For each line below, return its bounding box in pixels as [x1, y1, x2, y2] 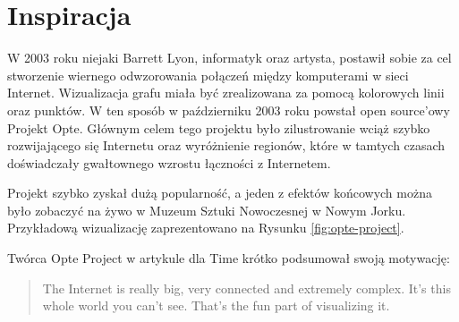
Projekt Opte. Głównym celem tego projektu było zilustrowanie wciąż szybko [7, 118, 430, 137]
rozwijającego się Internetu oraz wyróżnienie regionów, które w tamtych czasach [7, 136, 446, 155]
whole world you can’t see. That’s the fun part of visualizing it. [42, 296, 390, 315]
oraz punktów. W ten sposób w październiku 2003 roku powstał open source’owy [7, 100, 450, 119]
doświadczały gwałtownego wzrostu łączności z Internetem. [7, 153, 331, 172]
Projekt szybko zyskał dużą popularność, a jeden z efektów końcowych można [7, 183, 432, 202]
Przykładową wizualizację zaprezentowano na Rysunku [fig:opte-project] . [7, 218, 404, 237]
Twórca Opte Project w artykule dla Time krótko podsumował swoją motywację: [7, 249, 450, 267]
